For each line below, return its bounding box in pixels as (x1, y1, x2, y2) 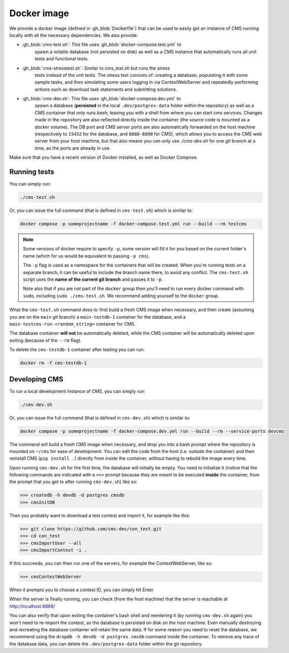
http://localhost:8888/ (9, 603, 55, 609)
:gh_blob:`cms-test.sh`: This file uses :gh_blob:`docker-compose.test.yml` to (22, 41, 182, 48)
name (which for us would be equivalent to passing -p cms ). (23, 253, 150, 259)
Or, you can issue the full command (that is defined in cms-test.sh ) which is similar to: (9, 207, 193, 213)
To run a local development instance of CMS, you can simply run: (9, 388, 146, 394)
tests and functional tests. (34, 56, 89, 62)
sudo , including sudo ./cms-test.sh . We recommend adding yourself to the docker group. (23, 292, 220, 298)
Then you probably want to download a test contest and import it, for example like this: (9, 512, 190, 518)
